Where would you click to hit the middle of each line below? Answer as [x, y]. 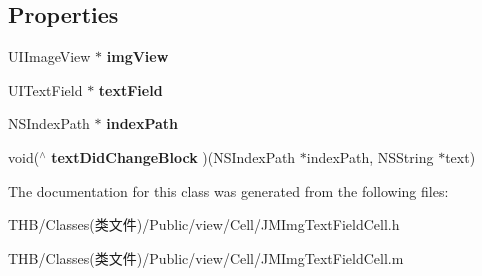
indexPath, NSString [370, 156]
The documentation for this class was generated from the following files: [228, 190]
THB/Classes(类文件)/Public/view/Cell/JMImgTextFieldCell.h [204, 224]
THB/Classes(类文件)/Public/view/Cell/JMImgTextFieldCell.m [206, 257]
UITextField [45, 89]
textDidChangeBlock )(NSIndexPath [173, 156]
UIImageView [49, 56]
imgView [137, 56]
